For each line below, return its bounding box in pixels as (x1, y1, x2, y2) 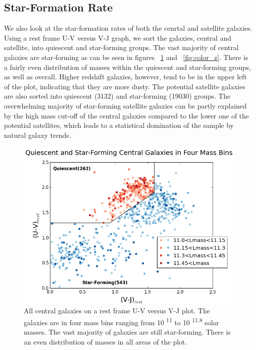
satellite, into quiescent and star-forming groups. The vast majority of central (4, 42, 239, 53)
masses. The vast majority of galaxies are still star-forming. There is (24, 327, 231, 337)
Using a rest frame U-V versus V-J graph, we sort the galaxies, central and (4, 32, 231, 43)
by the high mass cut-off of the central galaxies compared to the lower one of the (4, 110, 249, 120)
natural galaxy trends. (4, 129, 71, 140)
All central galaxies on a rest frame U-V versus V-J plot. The (24, 305, 210, 316)
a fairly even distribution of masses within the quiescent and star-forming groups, (4, 61, 251, 72)
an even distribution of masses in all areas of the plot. (24, 336, 187, 347)
